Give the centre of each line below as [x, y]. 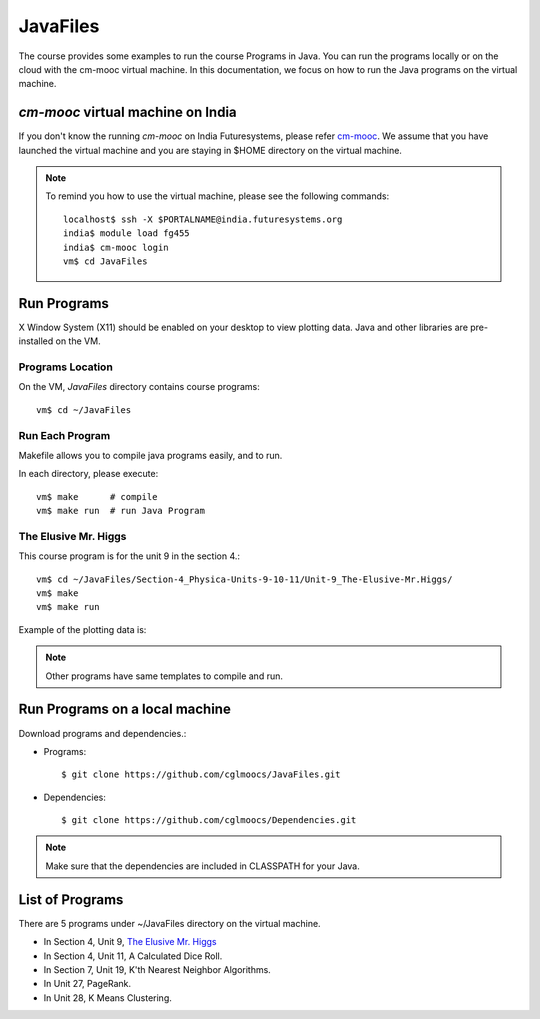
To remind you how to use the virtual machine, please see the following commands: [217, 196]
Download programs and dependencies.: [102, 733]
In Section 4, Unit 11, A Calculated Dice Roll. [133, 956]
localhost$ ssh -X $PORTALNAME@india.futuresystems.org [203, 219]
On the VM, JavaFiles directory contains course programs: [139, 387]
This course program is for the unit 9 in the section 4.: [129, 556]
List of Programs [71, 899]
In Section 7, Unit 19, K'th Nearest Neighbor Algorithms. [157, 969]
